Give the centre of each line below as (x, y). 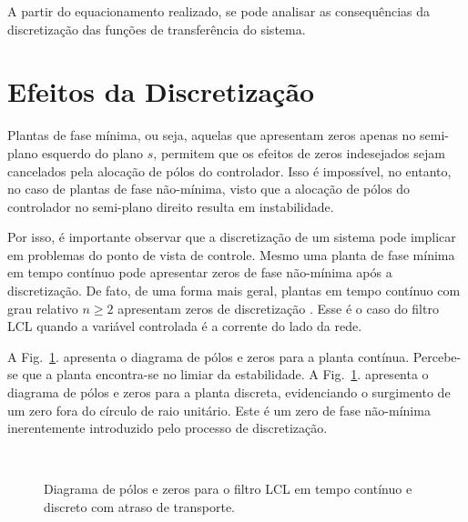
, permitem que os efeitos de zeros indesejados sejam (299, 152)
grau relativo (43, 308)
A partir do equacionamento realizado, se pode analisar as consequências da (219, 11)
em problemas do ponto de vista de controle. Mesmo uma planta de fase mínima (231, 254)
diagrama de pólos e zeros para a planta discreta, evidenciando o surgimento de (229, 392)
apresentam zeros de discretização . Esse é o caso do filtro (278, 308)
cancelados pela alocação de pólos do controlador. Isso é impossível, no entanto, (229, 171)
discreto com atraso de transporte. (139, 507)
